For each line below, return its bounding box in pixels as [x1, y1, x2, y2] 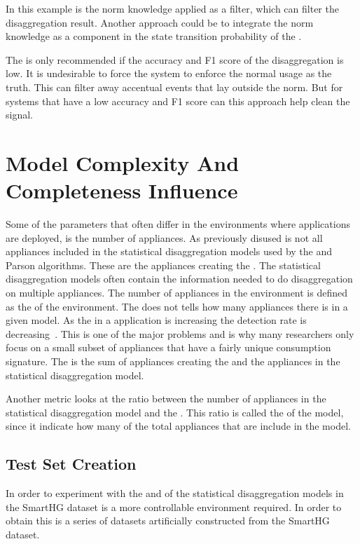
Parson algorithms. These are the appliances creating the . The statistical [6, 257, 321, 272]
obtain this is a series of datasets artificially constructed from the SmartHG [6, 513, 330, 528]
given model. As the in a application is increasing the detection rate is [6, 313, 307, 327]
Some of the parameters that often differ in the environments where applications [6, 217, 350, 231]
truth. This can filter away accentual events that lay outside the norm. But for [6, 79, 343, 94]
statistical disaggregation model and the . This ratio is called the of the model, [6, 404, 344, 419]
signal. [6, 107, 33, 122]
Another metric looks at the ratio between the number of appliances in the [6, 391, 326, 406]
